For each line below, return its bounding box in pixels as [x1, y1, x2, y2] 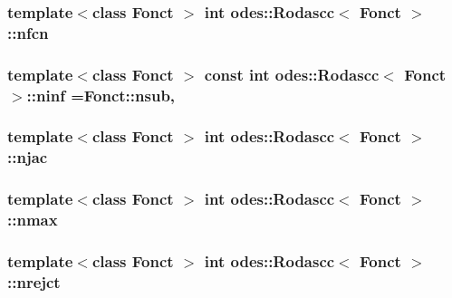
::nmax [7, 208, 58, 231]
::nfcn [7, 21, 49, 43]
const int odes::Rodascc [204, 62, 380, 85]
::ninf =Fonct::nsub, [26, 83, 176, 106]
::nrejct [7, 270, 61, 293]
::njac [7, 146, 48, 168]
